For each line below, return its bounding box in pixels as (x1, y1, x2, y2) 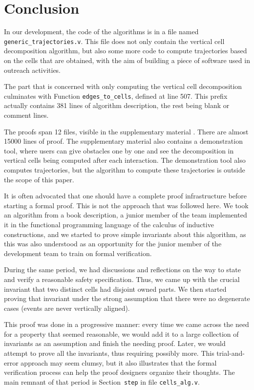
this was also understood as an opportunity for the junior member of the (4, 238, 222, 249)
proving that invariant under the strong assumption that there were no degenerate (4, 293, 250, 303)
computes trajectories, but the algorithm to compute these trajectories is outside (4, 164, 245, 174)
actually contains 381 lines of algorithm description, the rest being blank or (4, 100, 230, 110)
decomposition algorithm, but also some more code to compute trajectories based (4, 45, 247, 56)
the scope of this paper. (4, 174, 74, 184)
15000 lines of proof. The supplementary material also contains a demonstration (4, 136, 243, 146)
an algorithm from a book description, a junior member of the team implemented (4, 210, 247, 220)
